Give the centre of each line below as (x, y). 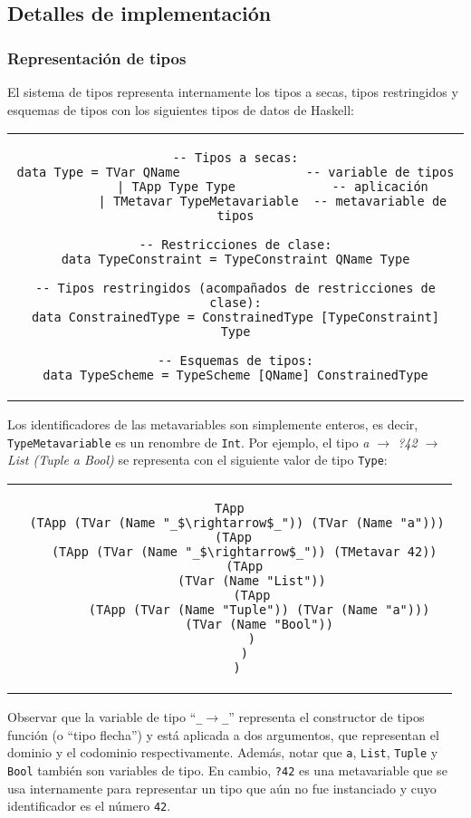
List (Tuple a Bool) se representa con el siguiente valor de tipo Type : (197, 460)
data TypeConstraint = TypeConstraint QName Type (235, 260)
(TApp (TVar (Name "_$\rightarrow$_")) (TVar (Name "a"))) (237, 523)
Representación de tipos (97, 58)
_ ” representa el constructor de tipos (323, 717)
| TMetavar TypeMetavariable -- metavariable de (273, 202)
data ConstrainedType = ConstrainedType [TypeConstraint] (235, 318)
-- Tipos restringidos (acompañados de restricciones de (235, 289)
